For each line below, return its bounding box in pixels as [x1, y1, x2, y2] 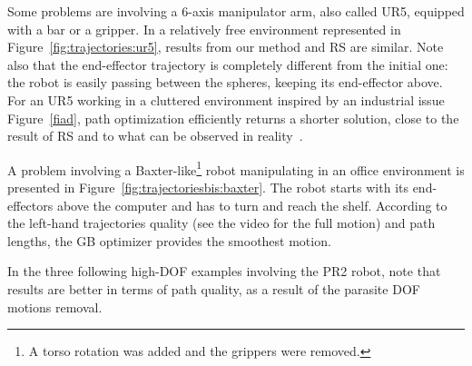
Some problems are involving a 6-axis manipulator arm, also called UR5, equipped [7, 2, 465, 20]
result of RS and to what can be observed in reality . [7, 126, 303, 145]
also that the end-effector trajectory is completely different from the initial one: [7, 54, 448, 74]
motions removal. [7, 297, 103, 316]
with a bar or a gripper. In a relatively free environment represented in [7, 19, 401, 38]
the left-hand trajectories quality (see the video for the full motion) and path [7, 213, 436, 232]
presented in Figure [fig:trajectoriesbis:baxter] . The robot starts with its [7, 178, 408, 196]
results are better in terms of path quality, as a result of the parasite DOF [7, 279, 420, 298]
